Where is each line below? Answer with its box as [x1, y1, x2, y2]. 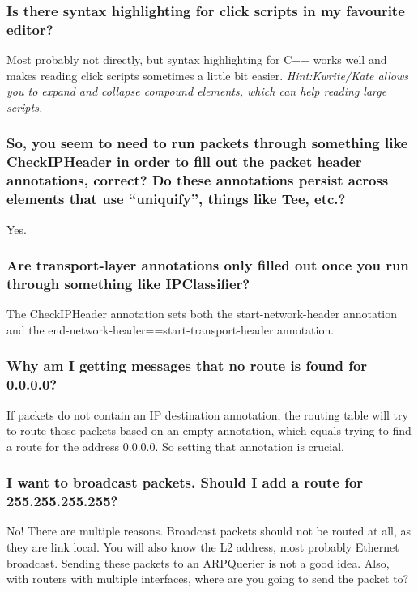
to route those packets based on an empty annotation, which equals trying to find [6, 422, 412, 439]
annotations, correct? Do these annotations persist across [6, 170, 389, 190]
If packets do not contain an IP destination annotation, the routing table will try [6, 406, 408, 423]
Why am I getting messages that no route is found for [6, 356, 368, 376]
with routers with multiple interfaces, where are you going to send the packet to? [6, 570, 409, 587]
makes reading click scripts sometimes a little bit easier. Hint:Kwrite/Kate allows [6, 66, 409, 83]
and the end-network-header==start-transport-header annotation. [6, 321, 335, 338]
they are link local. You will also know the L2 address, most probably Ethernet [6, 539, 399, 556]
